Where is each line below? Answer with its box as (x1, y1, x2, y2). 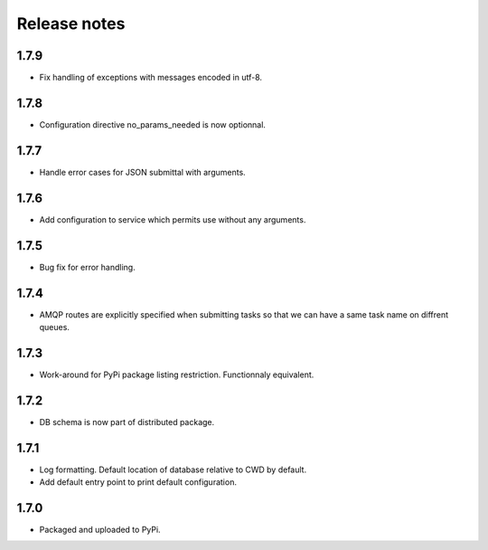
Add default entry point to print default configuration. (39, 477, 237, 488)
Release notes (16, 14, 126, 33)
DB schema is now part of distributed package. (39, 416, 215, 427)
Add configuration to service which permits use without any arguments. (39, 213, 306, 225)
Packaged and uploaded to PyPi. (39, 525, 162, 535)
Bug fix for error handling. (39, 261, 136, 272)
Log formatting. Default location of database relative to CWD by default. (39, 464, 307, 475)
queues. (39, 321, 70, 332)
